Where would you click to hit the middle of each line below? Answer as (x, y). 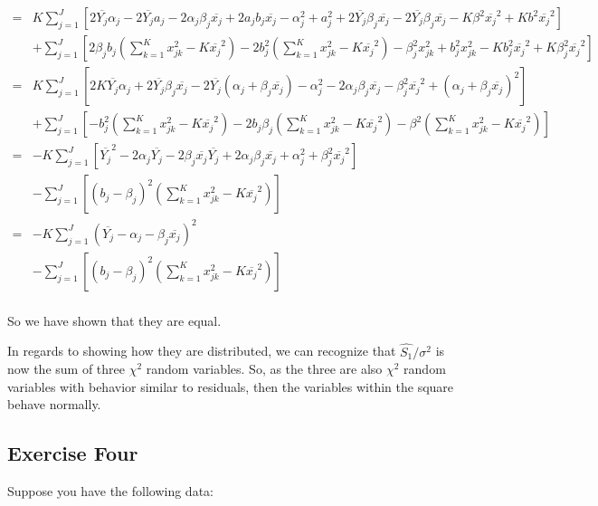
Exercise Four (73, 453)
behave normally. (54, 404)
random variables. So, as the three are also (264, 369)
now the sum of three (66, 369)
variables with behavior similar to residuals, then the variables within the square (231, 386)
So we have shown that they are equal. (114, 320)
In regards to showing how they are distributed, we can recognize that (202, 351)
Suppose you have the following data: (110, 491)
